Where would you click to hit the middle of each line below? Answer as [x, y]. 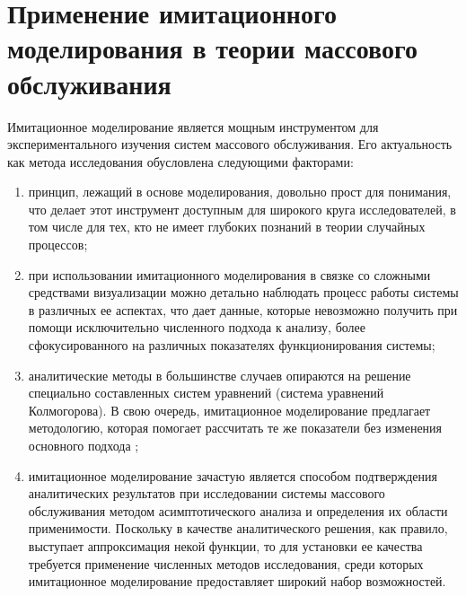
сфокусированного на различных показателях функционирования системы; [232, 345]
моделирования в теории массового [213, 48]
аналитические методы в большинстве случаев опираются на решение [220, 375]
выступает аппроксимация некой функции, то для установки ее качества [225, 545]
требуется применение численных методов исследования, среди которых [226, 563]
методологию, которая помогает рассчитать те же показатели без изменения [235, 428]
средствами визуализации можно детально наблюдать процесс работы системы [243, 292]
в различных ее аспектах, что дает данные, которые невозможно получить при [243, 309]
